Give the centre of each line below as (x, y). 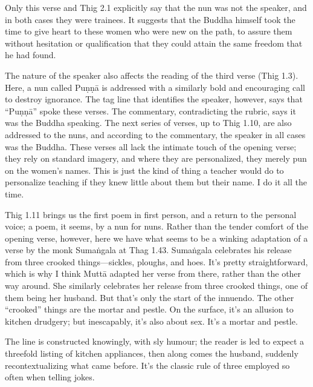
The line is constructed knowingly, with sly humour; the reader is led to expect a (155, 341)
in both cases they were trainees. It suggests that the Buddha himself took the (150, 19)
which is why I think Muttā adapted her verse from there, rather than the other (153, 273)
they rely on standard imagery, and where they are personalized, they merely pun (156, 158)
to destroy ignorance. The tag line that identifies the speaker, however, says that (154, 99)
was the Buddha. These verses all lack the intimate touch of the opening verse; (151, 146)
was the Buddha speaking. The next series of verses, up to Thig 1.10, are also (148, 123)
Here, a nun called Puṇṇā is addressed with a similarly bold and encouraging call (155, 87)
